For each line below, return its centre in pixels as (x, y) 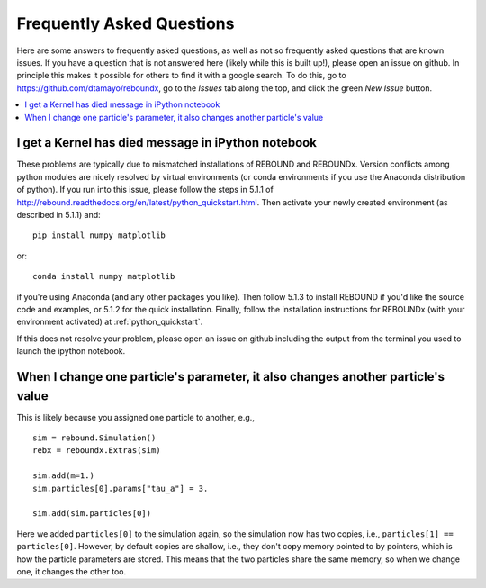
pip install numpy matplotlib (99, 235)
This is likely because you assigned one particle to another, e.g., (136, 417)
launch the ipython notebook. (71, 351)
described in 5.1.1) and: (58, 214)
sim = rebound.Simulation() (94, 438)
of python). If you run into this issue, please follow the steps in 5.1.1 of (145, 190)
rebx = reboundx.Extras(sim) (97, 451)
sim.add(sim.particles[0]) (92, 514)
